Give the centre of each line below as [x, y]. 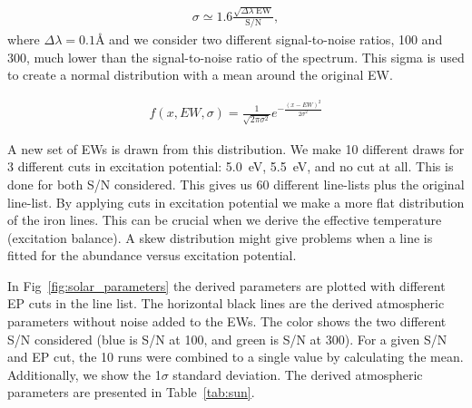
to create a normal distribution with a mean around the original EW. [200, 75]
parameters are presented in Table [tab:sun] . [131, 392]
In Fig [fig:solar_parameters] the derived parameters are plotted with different [226, 285]
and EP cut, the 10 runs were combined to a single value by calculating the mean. [236, 357]
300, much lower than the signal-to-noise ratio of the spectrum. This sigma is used [236, 57]
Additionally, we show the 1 [84, 374]
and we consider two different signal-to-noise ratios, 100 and [276, 39]
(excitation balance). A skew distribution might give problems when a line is [220, 237]
